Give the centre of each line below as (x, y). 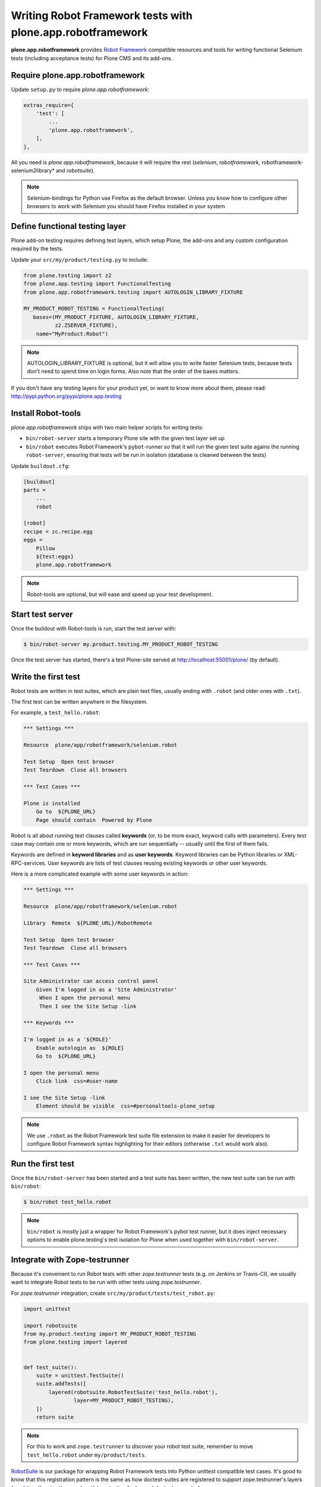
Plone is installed (52, 803)
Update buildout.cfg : (40, 466)
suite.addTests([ (61, 1384)
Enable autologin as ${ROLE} (80, 1048)
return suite (55, 1417)
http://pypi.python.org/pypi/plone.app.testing (66, 396)
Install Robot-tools (46, 413)
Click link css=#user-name (77, 1081)
